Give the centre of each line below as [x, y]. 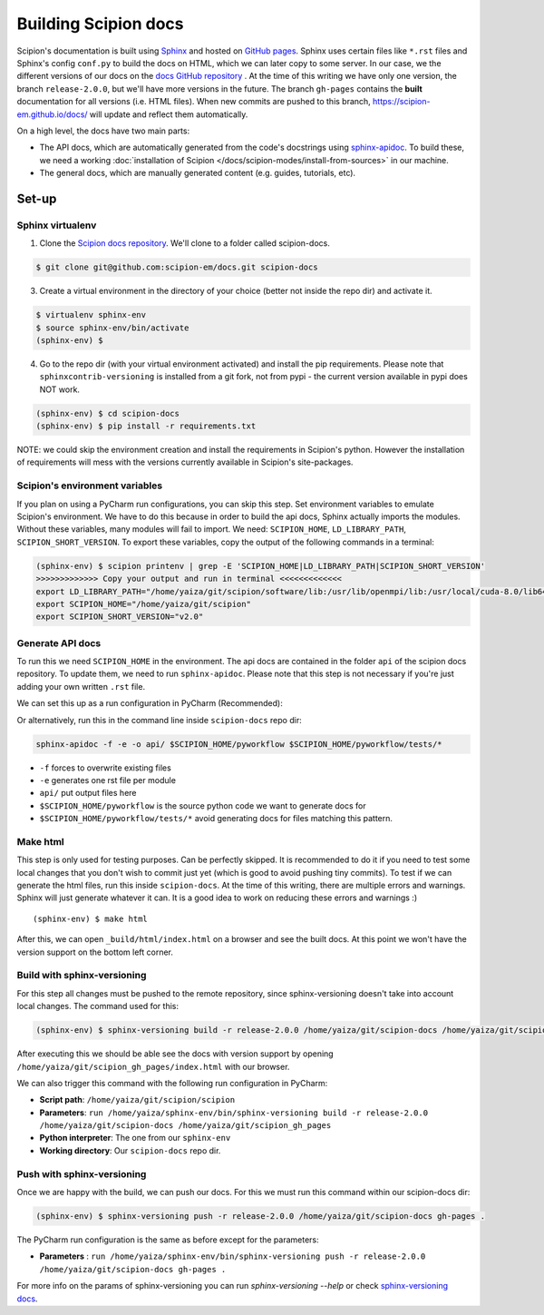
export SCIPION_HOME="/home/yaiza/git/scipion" [143, 604]
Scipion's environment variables [90, 486]
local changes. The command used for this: [97, 1006]
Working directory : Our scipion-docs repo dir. [130, 1150]
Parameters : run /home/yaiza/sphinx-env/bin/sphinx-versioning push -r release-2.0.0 [233, 1256]
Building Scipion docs [100, 24]
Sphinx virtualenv [57, 225]
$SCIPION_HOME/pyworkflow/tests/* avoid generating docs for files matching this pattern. [216, 819]
